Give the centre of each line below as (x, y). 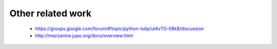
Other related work (51, 13)
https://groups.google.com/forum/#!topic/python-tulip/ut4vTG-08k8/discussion (120, 29)
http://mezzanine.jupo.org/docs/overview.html (84, 35)
